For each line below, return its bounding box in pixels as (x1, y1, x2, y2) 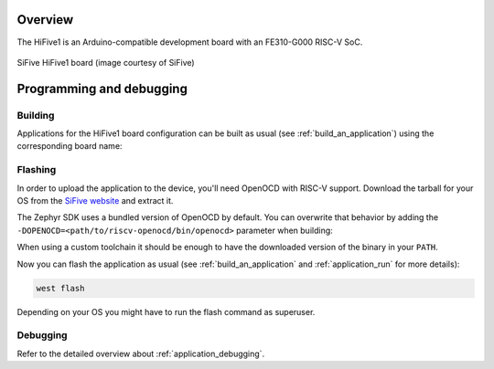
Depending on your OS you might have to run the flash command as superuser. (16, 306, 316, 317)
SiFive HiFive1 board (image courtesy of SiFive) (16, 57, 196, 68)
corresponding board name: (16, 141, 123, 152)
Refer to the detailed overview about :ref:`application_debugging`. (16, 348, 265, 359)
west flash (36, 283, 85, 293)
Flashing (16, 163, 57, 176)
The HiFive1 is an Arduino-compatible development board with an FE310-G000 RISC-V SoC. (16, 37, 363, 47)
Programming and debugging (16, 80, 188, 96)
